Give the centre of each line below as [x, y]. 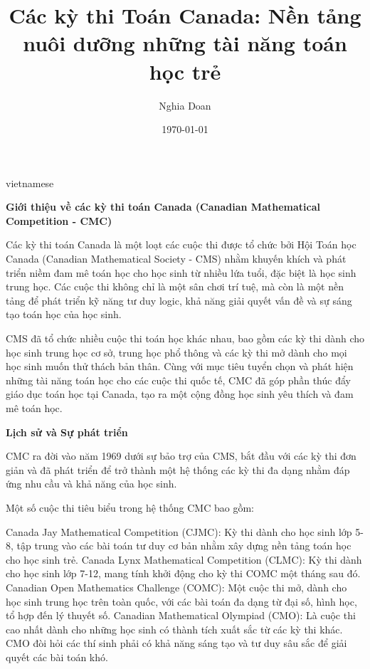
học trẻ [185, 71]
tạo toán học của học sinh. [64, 314]
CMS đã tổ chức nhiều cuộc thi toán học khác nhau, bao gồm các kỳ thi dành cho [185, 338]
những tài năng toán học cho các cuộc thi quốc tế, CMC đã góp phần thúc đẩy [178, 380]
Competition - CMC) [59, 220]
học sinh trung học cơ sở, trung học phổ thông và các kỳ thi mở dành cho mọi [176, 352]
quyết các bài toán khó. [57, 657]
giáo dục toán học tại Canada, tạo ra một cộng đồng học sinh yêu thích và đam [180, 394]
